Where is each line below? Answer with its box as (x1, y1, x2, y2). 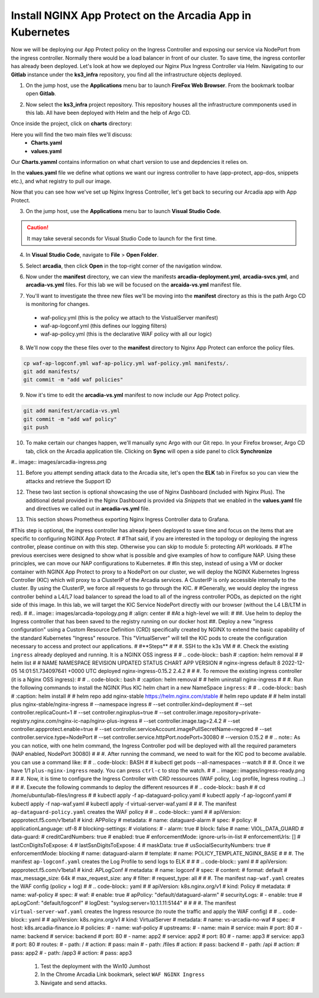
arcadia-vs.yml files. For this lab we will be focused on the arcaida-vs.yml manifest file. (25, 281, 242, 288)
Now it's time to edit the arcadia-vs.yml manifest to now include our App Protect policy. (25, 391, 240, 399)
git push (23, 424, 49, 431)
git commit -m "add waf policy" (23, 416, 118, 423)
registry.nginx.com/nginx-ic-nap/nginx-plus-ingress (11, 717, 138, 725)
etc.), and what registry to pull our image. (11, 178, 112, 185)
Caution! (27, 224, 49, 231)
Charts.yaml (31, 139, 62, 146)
